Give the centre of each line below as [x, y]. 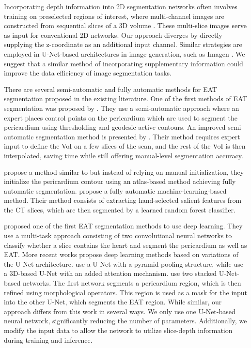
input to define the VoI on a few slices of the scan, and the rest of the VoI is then [125, 146]
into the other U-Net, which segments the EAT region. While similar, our [113, 302]
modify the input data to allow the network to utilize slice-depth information [118, 330]
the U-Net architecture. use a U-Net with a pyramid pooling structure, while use [124, 264]
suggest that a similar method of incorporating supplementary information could [124, 63]
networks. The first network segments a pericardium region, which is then [132, 283]
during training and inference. [48, 340]
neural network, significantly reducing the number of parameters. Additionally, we [125, 321]
